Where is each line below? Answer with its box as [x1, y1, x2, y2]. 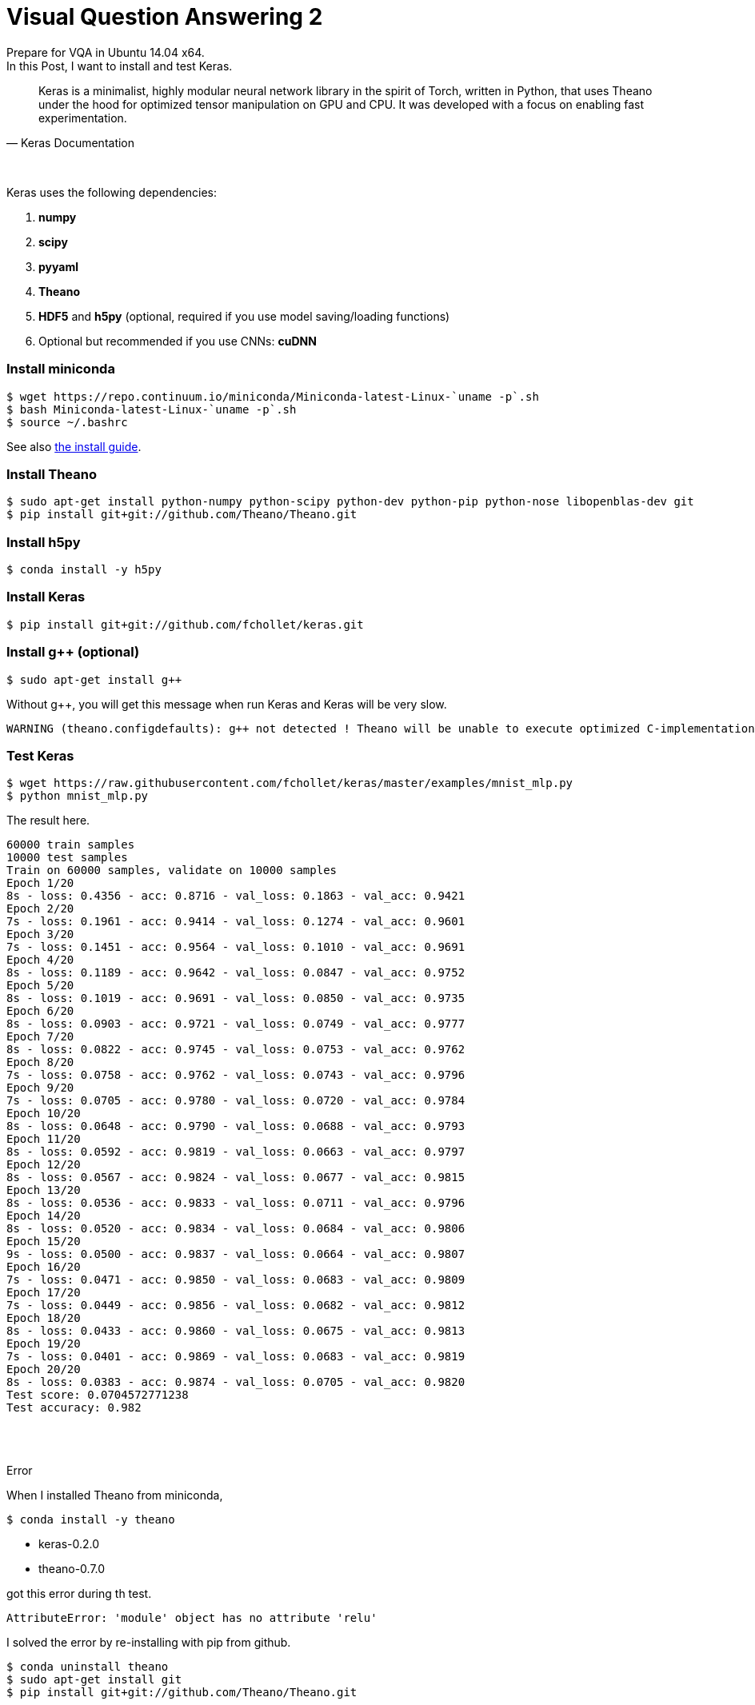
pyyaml [38, 259, 78, 274]
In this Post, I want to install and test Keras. [6, 58, 233, 73]
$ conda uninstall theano [6, 1660, 169, 1674]
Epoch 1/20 [6, 876, 74, 890]
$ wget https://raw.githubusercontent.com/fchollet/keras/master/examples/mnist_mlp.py [6, 777, 573, 790]
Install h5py [6, 533, 81, 550]
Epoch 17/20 [6, 1286, 81, 1300]
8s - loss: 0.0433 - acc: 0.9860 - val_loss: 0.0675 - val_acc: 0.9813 [6, 1324, 465, 1338]
